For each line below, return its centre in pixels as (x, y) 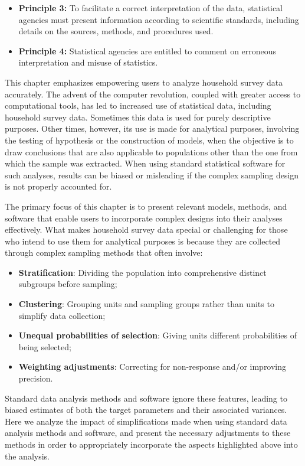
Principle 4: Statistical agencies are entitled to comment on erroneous (147, 50)
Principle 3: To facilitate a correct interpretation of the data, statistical (151, 8)
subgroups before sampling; (68, 284)
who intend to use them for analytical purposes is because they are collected (143, 241)
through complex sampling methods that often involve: (104, 252)
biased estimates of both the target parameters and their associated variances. (146, 410)
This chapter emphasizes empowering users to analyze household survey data (144, 82)
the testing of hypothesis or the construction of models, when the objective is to (149, 140)
